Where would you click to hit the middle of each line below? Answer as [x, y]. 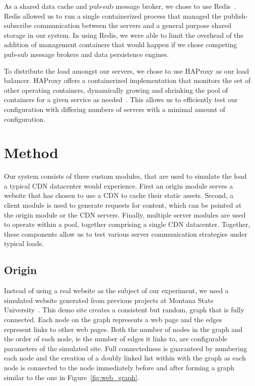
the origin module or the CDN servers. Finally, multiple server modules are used [125, 214]
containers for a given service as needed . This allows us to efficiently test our [121, 99]
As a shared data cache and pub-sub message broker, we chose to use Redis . [120, 6]
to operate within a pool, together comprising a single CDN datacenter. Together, [127, 224]
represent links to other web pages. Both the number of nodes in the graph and [123, 329]
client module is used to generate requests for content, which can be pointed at [123, 205]
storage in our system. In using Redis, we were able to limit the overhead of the [124, 35]
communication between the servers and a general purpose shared [133, 25]
